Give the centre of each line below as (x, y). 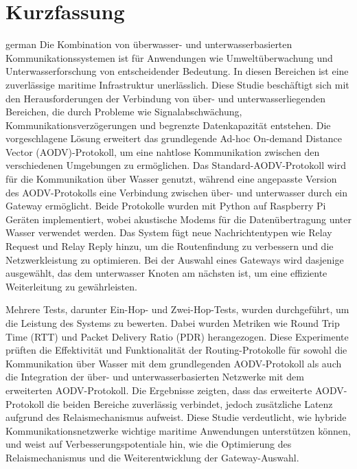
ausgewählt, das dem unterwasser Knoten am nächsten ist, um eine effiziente (166, 273)
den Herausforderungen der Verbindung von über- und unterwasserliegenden (166, 98)
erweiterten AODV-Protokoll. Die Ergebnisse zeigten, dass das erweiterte (159, 390)
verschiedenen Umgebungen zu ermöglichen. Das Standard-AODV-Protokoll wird (176, 165)
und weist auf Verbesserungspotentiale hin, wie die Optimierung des (149, 444)
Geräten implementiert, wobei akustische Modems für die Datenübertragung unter (178, 219)
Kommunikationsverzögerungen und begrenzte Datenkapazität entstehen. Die (168, 125)
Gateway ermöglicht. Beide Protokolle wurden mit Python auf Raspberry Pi (166, 206)
